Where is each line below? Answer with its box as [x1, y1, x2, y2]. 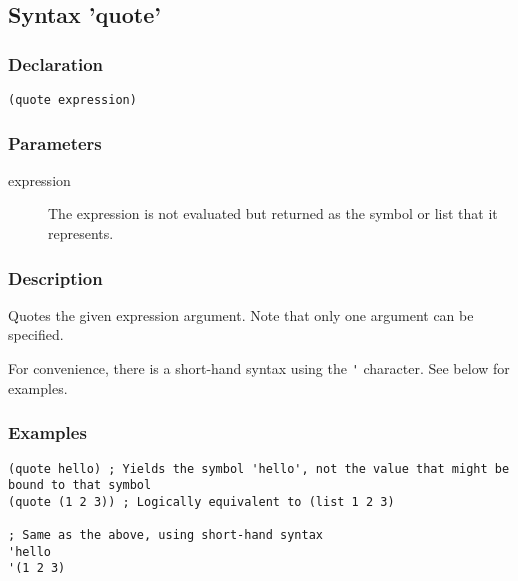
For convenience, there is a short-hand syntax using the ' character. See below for [8, 358, 510, 379]
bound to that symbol [8, 478, 152, 493]
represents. [48, 223, 114, 244]
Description [8, 265, 103, 290]
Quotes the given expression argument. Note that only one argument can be [8, 304, 474, 325]
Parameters [8, 130, 102, 155]
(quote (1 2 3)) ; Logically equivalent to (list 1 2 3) [8, 494, 395, 509]
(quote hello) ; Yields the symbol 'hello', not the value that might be [8, 461, 510, 476]
